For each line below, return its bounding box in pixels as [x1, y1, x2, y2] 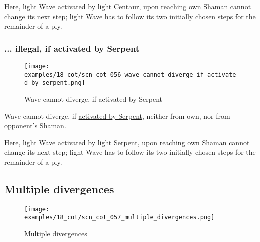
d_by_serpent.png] [24, 79, 85, 87]
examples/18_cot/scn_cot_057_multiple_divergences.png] [24, 214, 215, 221]
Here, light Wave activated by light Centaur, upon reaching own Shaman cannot [4, 1, 251, 11]
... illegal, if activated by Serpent [4, 42, 140, 54]
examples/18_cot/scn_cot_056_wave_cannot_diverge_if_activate [24, 71, 236, 78]
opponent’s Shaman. [4, 120, 66, 131]
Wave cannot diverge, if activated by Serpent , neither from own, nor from [4, 110, 230, 121]
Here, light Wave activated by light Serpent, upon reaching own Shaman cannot [4, 137, 250, 147]
